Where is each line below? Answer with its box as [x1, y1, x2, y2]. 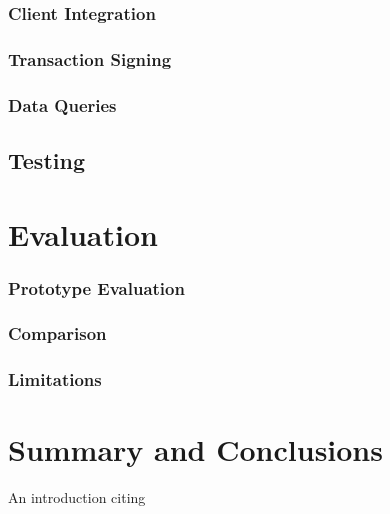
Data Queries [8, 92, 117, 117]
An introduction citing [8, 487, 146, 508]
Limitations [8, 367, 102, 392]
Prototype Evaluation [8, 275, 185, 300]
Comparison [8, 321, 107, 346]
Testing [8, 144, 85, 175]
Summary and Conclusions [8, 429, 383, 470]
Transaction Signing [8, 46, 172, 71]
